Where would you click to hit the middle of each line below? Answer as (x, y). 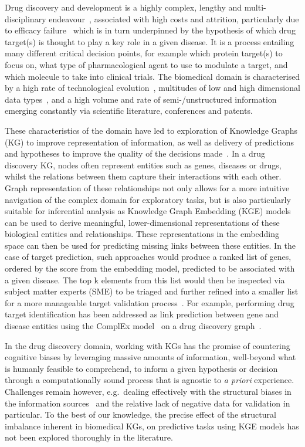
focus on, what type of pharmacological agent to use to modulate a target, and (146, 64)
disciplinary (26, 18)
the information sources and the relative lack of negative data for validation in (148, 403)
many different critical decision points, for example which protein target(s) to (144, 53)
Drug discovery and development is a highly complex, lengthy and (123, 7)
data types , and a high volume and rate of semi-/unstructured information (141, 99)
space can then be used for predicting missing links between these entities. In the (150, 245)
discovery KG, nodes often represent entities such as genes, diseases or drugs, (143, 165)
